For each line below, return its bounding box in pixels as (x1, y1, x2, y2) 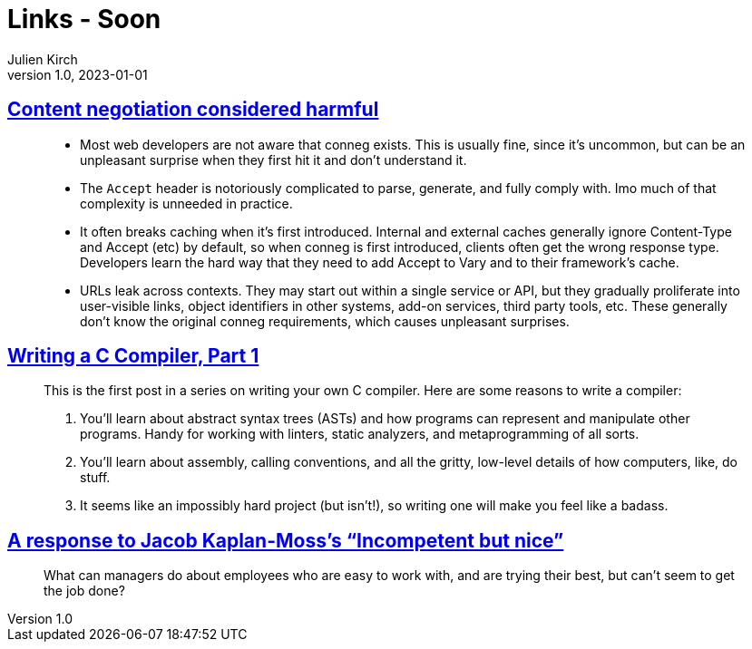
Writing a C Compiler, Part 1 (7, 344, 259, 368)
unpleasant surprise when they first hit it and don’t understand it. (80, 151, 467, 168)
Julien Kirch (7, 51, 78, 67)
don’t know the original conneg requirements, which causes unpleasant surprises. (80, 313, 570, 329)
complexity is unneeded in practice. (80, 195, 293, 211)
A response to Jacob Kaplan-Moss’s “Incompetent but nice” (7, 528, 564, 552)
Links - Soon (7, 4, 161, 34)
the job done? (44, 583, 125, 599)
